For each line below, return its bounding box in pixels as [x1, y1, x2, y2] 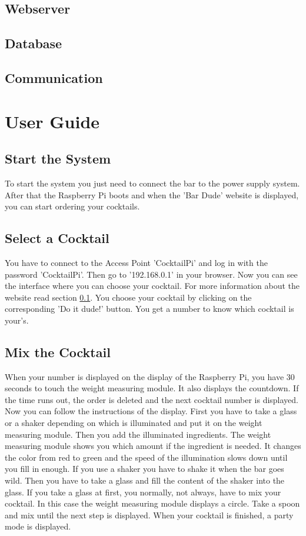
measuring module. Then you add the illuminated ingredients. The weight [5, 428, 271, 440]
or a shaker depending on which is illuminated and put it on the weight [5, 417, 262, 429]
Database [5, 34, 62, 52]
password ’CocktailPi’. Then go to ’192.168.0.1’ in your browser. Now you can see [5, 268, 298, 280]
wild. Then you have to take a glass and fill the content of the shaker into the [5, 474, 285, 487]
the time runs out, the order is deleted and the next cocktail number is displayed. [5, 393, 299, 405]
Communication [5, 68, 103, 86]
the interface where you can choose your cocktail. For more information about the [5, 279, 300, 292]
